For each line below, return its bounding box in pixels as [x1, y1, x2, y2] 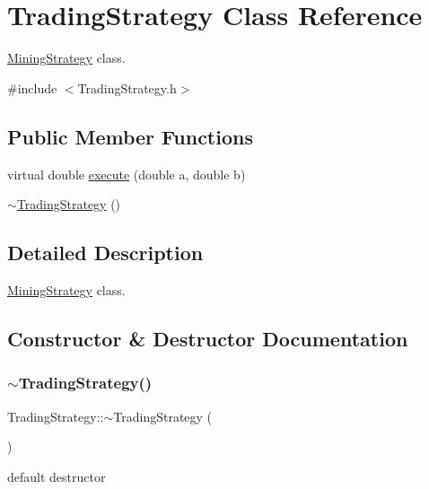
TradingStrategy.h [77, 78, 177, 97]
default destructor [7, 467, 106, 485]
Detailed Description [7, 239, 204, 266]
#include [7, 78, 57, 97]
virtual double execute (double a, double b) [7, 164, 246, 183]
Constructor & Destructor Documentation [7, 324, 408, 352]
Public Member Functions [7, 122, 253, 150]
